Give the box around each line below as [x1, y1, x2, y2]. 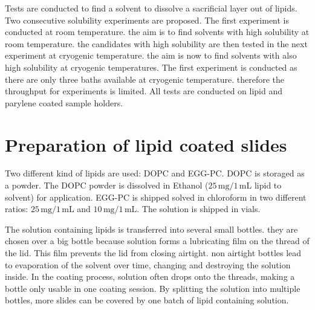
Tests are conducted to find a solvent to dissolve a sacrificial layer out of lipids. [5, 2, 297, 14]
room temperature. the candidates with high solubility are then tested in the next [5, 37, 308, 50]
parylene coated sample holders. [5, 96, 123, 109]
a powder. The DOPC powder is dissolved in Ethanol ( [5, 179, 209, 192]
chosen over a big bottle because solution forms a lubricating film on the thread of [5, 234, 310, 247]
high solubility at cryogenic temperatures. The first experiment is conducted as [5, 60, 297, 73]
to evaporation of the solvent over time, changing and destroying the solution [5, 258, 291, 271]
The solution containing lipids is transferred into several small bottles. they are [5, 222, 298, 235]
